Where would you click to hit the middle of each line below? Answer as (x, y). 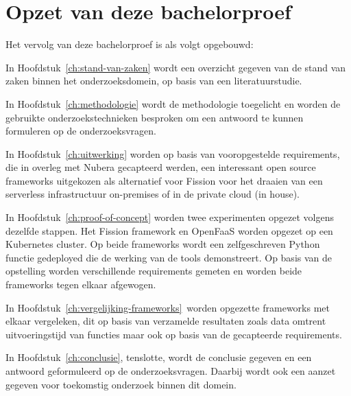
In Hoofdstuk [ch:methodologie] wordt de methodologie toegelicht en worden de (173, 103)
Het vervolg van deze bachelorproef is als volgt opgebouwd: (130, 44)
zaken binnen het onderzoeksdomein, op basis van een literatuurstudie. (154, 81)
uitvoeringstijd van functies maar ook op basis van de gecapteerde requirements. (174, 334)
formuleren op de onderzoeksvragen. (81, 131)
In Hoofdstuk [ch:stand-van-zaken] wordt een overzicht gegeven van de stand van (176, 67)
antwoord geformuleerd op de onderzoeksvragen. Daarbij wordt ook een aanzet (171, 371)
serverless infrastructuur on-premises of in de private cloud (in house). (153, 194)
